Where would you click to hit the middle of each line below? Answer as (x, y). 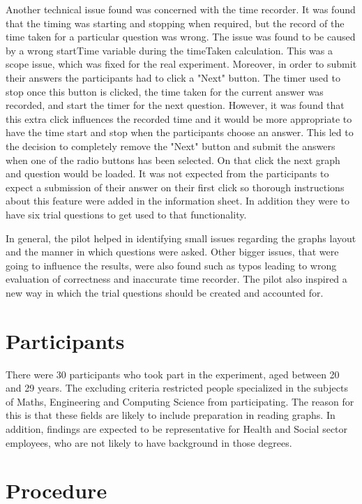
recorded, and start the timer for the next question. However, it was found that (175, 105)
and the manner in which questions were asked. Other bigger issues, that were (172, 252)
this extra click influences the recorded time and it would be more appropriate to (179, 118)
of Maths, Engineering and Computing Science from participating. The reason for (180, 401)
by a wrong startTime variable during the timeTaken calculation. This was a (169, 50)
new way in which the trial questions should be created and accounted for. (165, 292)
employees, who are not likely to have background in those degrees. (149, 442)
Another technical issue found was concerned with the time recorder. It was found (181, 9)
